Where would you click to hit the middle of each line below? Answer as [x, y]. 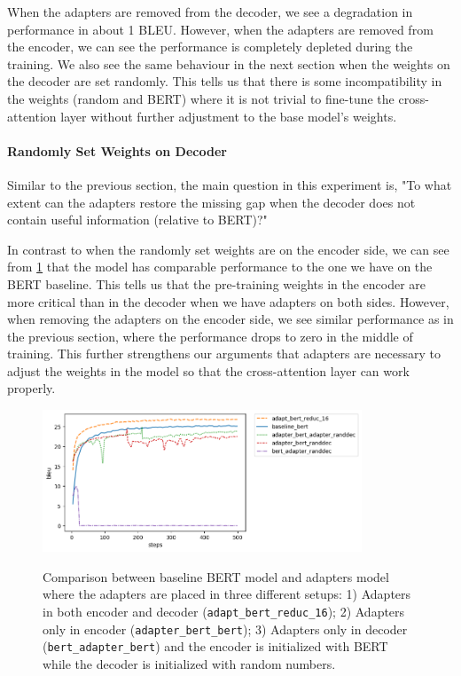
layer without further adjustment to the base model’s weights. [229, 116]
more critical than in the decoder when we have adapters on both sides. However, [228, 301]
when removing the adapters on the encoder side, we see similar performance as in [230, 319]
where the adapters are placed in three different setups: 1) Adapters [227, 594]
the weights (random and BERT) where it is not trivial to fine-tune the [201, 98]
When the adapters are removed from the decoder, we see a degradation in [210, 12]
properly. [31, 388]
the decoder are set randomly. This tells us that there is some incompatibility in [225, 81]
